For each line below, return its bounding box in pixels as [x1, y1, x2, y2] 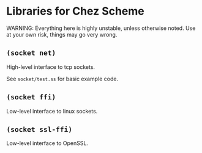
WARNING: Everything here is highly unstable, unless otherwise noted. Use [6, 24, 196, 32]
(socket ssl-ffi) [6, 125, 72, 133]
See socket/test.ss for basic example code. [6, 75, 118, 82]
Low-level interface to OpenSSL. [6, 140, 89, 147]
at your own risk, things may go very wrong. [6, 30, 118, 38]
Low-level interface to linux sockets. [6, 107, 98, 115]
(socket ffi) [6, 93, 56, 102]
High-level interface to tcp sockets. [6, 63, 95, 71]
